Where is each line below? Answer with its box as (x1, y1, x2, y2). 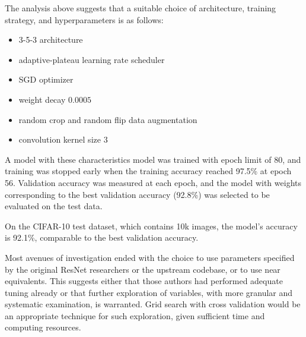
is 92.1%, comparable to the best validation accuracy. (5, 231, 199, 244)
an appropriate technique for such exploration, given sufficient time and (5, 309, 265, 322)
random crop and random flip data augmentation (18, 113, 197, 125)
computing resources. (5, 321, 81, 333)
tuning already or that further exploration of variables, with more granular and (5, 286, 293, 298)
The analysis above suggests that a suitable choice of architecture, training (5, 2, 276, 14)
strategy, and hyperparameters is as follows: (5, 13, 164, 26)
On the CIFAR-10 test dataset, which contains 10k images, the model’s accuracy (5, 219, 298, 232)
